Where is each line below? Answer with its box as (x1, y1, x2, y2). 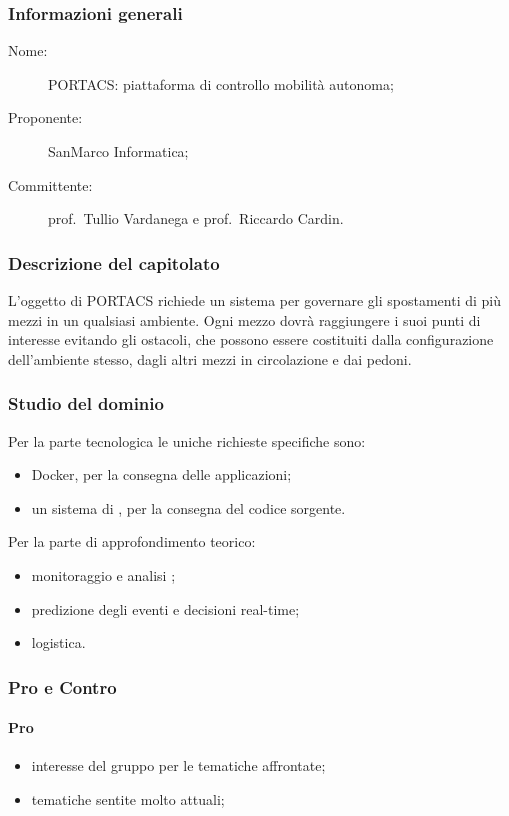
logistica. (31, 632, 86, 653)
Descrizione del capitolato (8, 250, 220, 275)
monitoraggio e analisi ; (31, 564, 176, 585)
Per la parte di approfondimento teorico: (8, 531, 256, 552)
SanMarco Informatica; (48, 141, 189, 161)
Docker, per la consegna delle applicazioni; (31, 464, 292, 485)
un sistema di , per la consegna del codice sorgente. (31, 497, 346, 518)
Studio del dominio (8, 391, 164, 416)
